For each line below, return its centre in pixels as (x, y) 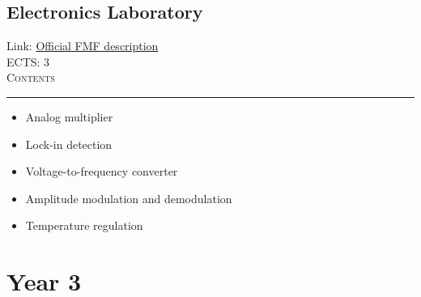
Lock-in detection (69, 144)
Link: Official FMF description (83, 46)
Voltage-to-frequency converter (102, 171)
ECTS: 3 (28, 61)
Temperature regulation (84, 225)
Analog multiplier (69, 116)
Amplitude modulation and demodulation (129, 198)
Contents (31, 77)
